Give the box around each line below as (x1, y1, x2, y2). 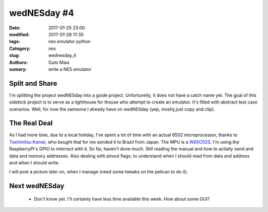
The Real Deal (9, 119, 53, 127)
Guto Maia (48, 59, 69, 65)
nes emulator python (48, 39, 91, 45)
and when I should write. (9, 160, 60, 166)
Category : (9, 45, 31, 52)
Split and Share (9, 79, 58, 88)
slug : (9, 53, 20, 58)
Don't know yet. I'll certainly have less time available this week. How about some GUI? (34, 196, 210, 202)
